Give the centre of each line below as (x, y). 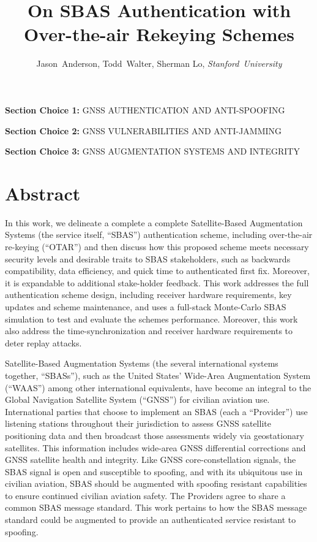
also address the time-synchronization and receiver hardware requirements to (149, 331)
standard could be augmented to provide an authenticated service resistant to (151, 520)
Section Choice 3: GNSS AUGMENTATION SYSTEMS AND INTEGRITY (152, 151)
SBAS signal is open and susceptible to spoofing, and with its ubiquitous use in (154, 471)
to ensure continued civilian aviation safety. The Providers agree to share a (145, 495)
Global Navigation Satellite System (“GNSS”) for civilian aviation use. (137, 399)
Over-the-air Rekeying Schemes (159, 34)
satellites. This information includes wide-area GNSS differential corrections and (155, 447)
